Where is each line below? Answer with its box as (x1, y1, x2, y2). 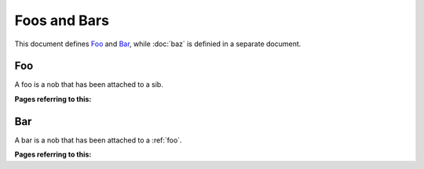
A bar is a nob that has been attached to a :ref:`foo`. (14, 135, 182, 145)
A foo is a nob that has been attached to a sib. (14, 80, 164, 89)
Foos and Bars (14, 12, 110, 29)
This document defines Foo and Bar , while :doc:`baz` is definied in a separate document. (14, 39, 302, 49)
